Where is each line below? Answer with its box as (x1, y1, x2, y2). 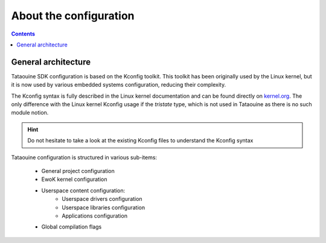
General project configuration (41, 167, 115, 174)
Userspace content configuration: (41, 187, 126, 194)
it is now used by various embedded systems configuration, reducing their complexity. (11, 81, 226, 89)
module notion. (11, 109, 49, 116)
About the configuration (11, 9, 135, 22)
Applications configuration (62, 212, 128, 219)
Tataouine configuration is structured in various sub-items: (11, 154, 157, 161)
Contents (11, 30, 36, 37)
